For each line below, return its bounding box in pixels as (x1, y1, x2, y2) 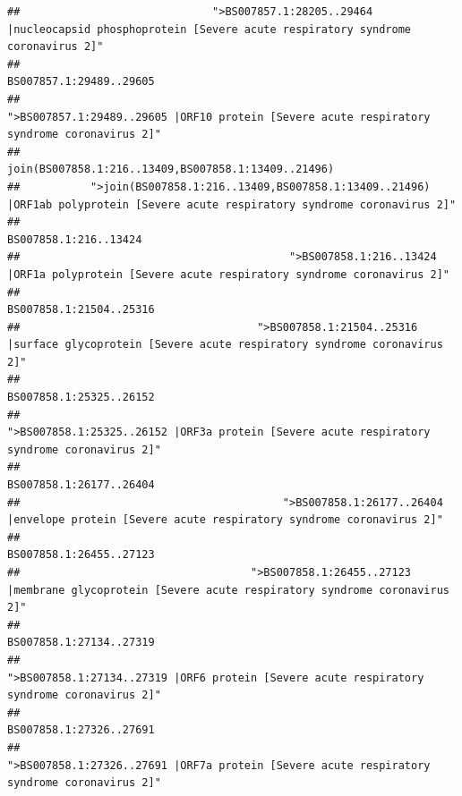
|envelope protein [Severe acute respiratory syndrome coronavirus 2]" (7, 513, 443, 527)
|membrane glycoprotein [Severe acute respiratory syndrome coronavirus (7, 583, 449, 597)
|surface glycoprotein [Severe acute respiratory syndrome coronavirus (7, 338, 443, 351)
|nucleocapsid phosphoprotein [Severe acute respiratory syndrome (7, 22, 412, 36)
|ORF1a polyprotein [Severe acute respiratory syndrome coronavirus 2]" (7, 267, 449, 281)
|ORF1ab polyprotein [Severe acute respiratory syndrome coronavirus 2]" (7, 198, 457, 211)
